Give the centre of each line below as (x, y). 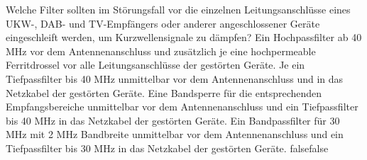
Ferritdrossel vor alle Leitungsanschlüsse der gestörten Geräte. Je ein (155, 65)
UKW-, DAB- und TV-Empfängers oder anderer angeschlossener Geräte (163, 23)
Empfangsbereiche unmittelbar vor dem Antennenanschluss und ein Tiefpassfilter (182, 107)
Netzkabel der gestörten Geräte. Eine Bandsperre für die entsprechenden (164, 92)
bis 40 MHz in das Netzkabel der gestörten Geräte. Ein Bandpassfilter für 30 (173, 120)
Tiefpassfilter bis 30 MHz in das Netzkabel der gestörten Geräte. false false (167, 148)
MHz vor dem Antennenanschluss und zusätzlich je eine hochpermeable (161, 51)
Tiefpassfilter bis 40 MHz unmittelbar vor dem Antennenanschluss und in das (175, 78)
